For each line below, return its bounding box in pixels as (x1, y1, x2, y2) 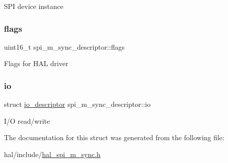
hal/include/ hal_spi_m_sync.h (4, 149, 101, 159)
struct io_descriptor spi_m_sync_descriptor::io (4, 99, 151, 109)
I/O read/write (4, 115, 50, 126)
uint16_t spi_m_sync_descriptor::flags (4, 41, 125, 52)
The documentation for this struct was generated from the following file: (4, 132, 225, 143)
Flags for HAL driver (4, 58, 68, 69)
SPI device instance (4, 1, 64, 11)
